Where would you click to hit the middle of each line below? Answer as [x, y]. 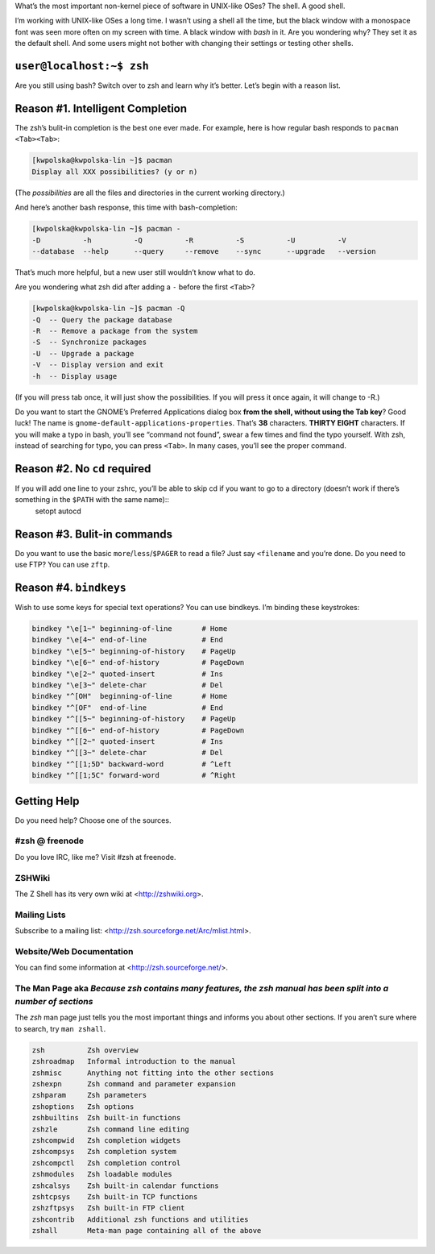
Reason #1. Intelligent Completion [101, 108]
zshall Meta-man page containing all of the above [147, 1231]
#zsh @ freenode [50, 841]
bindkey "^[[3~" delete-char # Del [127, 753]
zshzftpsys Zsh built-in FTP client [108, 1208]
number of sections [54, 1002]
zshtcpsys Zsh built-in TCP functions [115, 1196]
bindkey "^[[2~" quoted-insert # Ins [127, 741]
